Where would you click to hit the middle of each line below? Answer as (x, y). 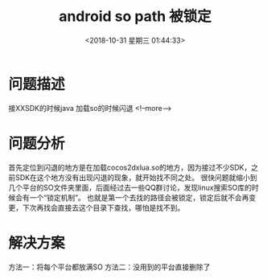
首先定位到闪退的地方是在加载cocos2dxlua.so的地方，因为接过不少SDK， (130, 167)
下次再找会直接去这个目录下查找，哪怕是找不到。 (103, 207)
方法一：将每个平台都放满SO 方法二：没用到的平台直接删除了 (109, 267)
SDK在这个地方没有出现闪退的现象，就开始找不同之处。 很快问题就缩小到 (136, 177)
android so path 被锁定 (135, 16)
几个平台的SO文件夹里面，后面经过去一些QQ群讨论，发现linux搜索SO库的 (130, 187)
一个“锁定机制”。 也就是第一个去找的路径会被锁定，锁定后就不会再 (139, 197)
